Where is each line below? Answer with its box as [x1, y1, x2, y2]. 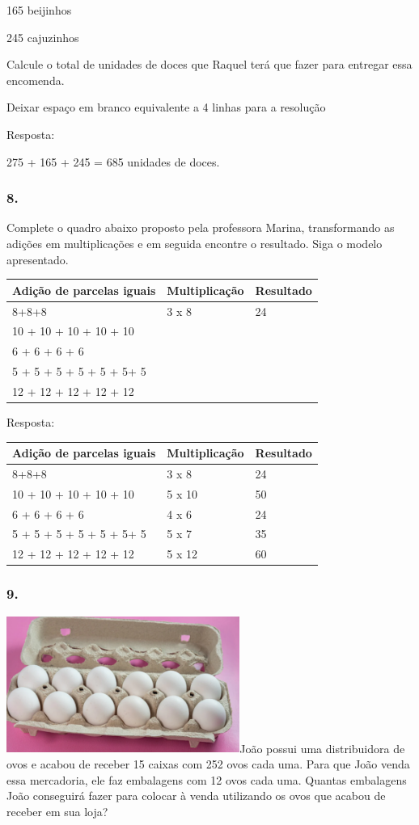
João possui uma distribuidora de [239, 739, 405, 756]
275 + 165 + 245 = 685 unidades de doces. [6, 153, 220, 170]
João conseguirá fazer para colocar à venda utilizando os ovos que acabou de [6, 787, 386, 804]
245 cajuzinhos [6, 28, 79, 45]
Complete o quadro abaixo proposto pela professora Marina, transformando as [6, 219, 395, 236]
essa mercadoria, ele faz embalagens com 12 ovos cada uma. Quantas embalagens [6, 771, 407, 788]
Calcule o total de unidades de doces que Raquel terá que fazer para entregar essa [6, 56, 413, 73]
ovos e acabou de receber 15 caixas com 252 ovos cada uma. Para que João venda [6, 755, 410, 772]
